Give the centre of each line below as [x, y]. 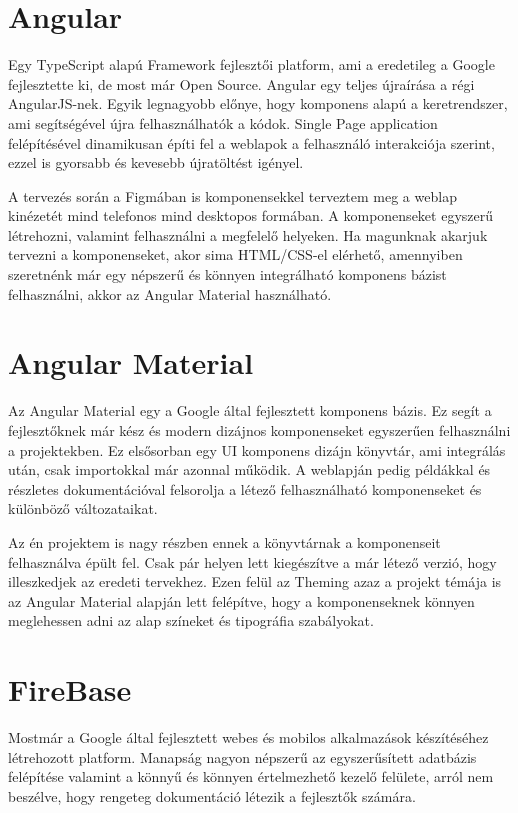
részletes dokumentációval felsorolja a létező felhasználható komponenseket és [245, 488]
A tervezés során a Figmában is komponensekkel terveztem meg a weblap [232, 195]
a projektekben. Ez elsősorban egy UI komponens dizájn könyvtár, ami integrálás [257, 449]
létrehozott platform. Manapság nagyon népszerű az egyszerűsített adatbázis [242, 756]
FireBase [70, 689]
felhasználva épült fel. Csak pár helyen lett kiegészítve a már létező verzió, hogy [252, 561]
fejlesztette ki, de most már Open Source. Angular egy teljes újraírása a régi [241, 83]
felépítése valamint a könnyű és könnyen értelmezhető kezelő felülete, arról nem [251, 776]
